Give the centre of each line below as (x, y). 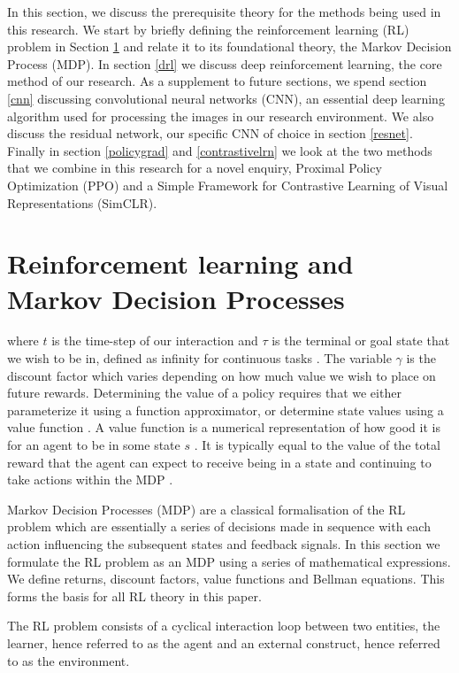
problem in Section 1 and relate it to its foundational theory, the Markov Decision (229, 46)
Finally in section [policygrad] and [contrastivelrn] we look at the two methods (220, 150)
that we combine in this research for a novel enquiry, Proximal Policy (195, 168)
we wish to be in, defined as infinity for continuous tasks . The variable (199, 358)
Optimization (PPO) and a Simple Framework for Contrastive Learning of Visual (228, 185)
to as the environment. (69, 660)
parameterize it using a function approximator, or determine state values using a (226, 410)
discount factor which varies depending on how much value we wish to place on (222, 375)
